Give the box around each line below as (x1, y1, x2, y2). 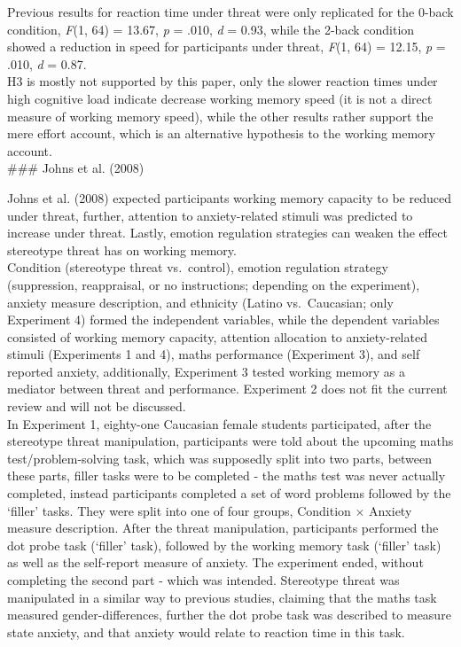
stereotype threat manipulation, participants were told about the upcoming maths (7, 432, 454, 450)
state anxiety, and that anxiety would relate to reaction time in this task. (7, 622, 405, 641)
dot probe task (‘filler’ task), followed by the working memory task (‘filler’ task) (7, 535, 441, 554)
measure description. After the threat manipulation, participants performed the (7, 518, 439, 537)
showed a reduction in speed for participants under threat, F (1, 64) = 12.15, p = (7, 37, 446, 56)
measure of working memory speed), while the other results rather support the (7, 106, 434, 125)
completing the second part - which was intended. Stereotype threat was (7, 571, 400, 589)
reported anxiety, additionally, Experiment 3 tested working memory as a (7, 362, 405, 380)
